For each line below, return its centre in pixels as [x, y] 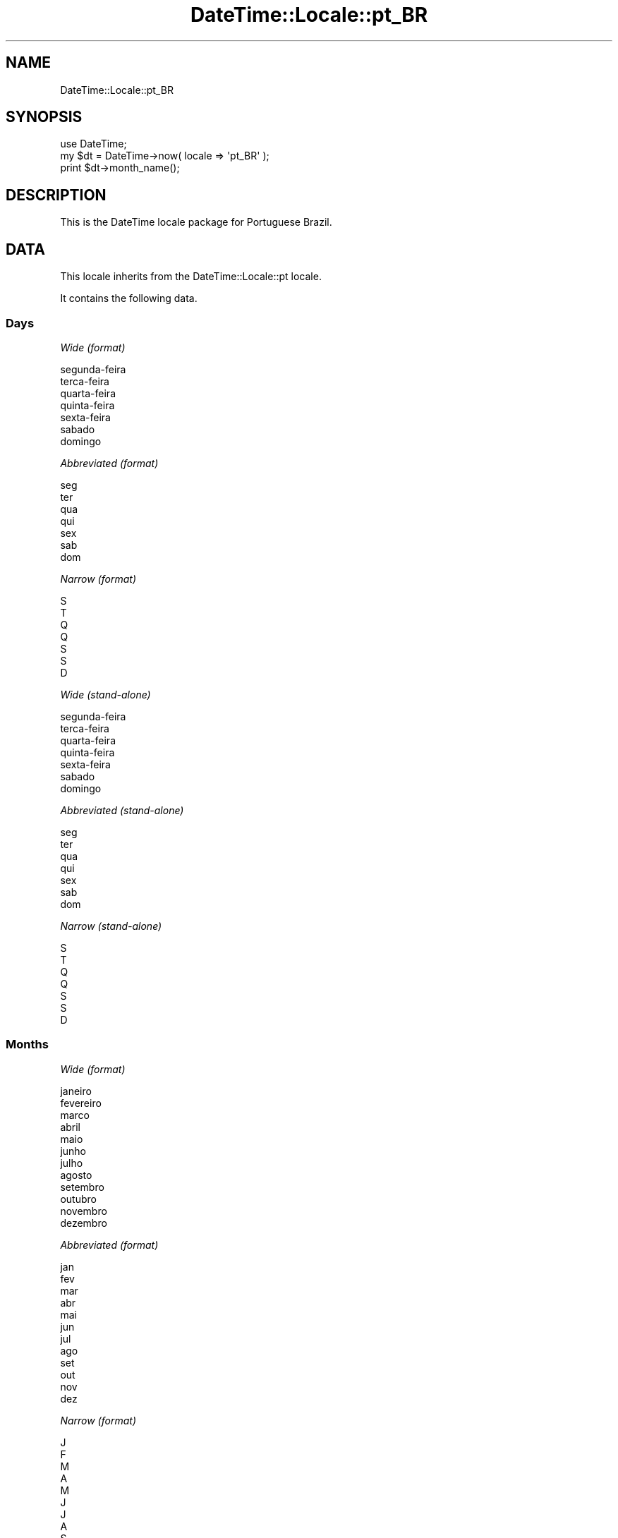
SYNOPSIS [44, 117]
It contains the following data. [129, 298]
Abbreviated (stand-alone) [122, 810]
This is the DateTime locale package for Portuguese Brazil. [196, 222]
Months [27, 1044]
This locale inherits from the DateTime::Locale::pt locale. [191, 277]
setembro [82, 1187]
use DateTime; [93, 144]
